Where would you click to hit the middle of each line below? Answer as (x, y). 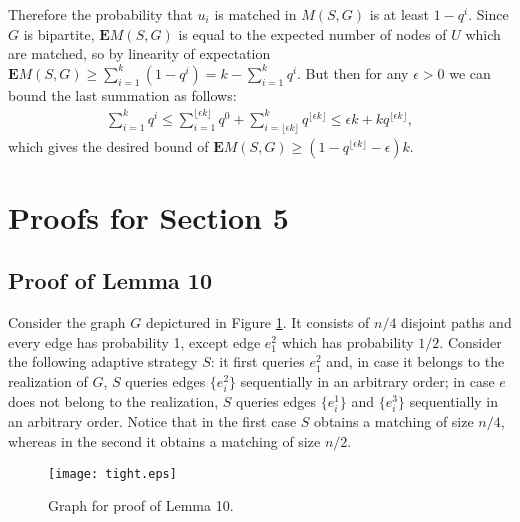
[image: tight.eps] (112, 473)
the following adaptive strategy (103, 361)
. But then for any (353, 72)
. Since (488, 14)
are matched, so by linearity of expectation (139, 53)
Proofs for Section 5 (148, 216)
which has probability (347, 341)
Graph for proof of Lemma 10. (141, 505)
